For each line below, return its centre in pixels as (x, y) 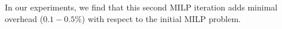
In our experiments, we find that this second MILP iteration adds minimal (141, 7)
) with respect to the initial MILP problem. (161, 18)
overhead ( (24, 18)
